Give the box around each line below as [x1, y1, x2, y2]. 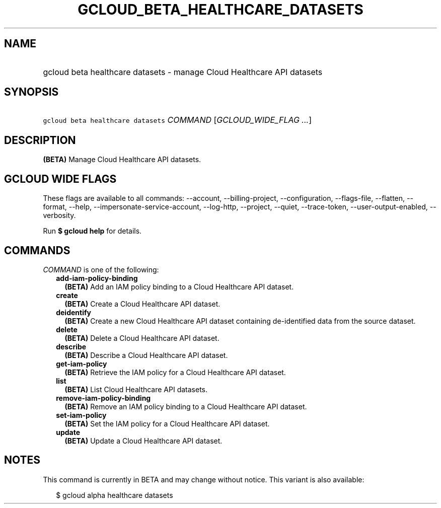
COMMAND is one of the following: [43, 265, 159, 274]
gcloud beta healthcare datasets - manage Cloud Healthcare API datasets [43, 66, 323, 77]
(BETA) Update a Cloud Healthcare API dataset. [64, 436, 223, 445]
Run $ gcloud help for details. [43, 227, 142, 236]
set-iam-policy [56, 410, 107, 419]
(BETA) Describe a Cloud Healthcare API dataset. [64, 350, 228, 359]
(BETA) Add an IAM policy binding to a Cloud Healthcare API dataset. [64, 282, 294, 291]
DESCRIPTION [4, 133, 76, 147]
